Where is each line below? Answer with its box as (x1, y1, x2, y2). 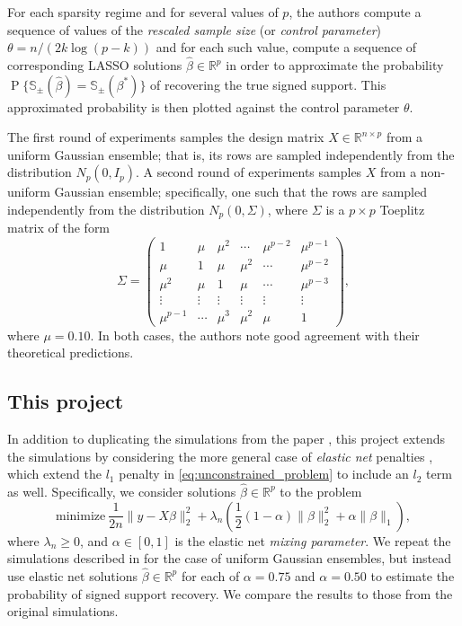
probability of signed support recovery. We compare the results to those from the (7, 584, 453, 603)
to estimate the (370, 566, 455, 585)
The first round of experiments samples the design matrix (7, 128, 324, 146)
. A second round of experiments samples (135, 163, 362, 181)
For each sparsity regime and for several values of (7, 3, 279, 21)
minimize (55, 509, 106, 523)
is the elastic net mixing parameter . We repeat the (174, 531, 451, 550)
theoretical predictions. (7, 343, 134, 362)
